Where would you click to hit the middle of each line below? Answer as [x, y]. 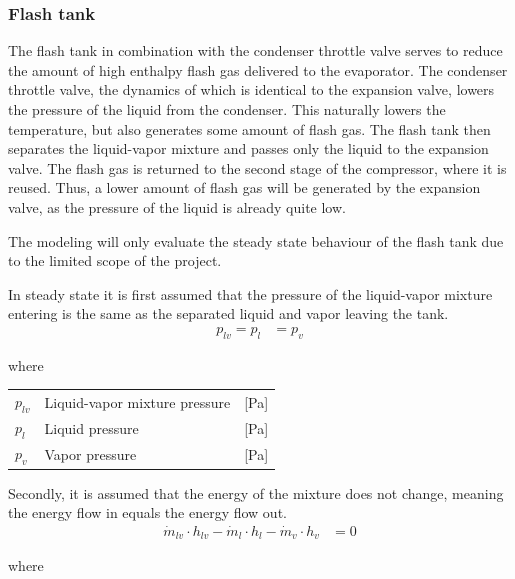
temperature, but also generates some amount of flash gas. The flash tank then [249, 128]
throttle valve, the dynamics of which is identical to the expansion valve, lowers [251, 89]
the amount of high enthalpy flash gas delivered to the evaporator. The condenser [258, 69]
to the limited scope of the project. [115, 260]
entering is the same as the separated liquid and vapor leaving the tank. [228, 313]
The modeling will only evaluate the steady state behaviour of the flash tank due [256, 240]
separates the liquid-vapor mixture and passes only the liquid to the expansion [248, 148]
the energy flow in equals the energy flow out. [147, 512]
